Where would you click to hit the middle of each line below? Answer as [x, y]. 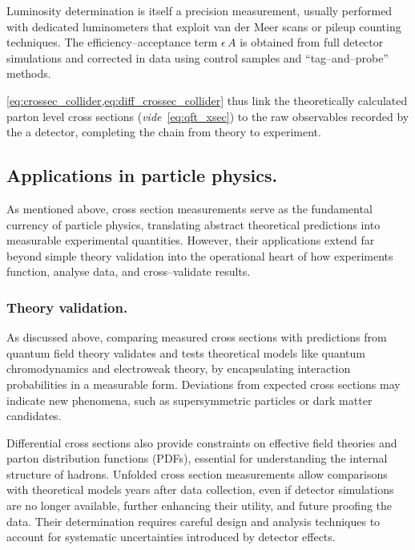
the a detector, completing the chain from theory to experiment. [164, 132]
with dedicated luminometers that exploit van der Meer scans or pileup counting [204, 26]
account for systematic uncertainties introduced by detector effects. [171, 537]
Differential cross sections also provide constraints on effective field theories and [202, 442]
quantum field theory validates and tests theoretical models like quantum [186, 352]
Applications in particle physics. [142, 175]
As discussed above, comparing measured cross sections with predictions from [197, 337]
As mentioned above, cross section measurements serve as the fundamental [189, 208]
